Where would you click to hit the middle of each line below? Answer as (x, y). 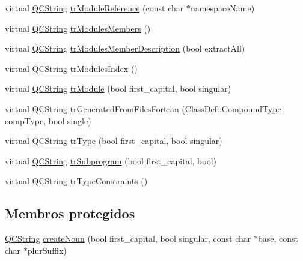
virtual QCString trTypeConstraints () (76, 181)
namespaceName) (222, 8)
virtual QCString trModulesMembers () (78, 28)
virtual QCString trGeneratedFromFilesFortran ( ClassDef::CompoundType (143, 108)
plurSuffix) (47, 250)
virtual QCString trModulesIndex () (71, 68)
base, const (278, 238)
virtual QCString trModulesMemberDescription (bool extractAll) (125, 48)
